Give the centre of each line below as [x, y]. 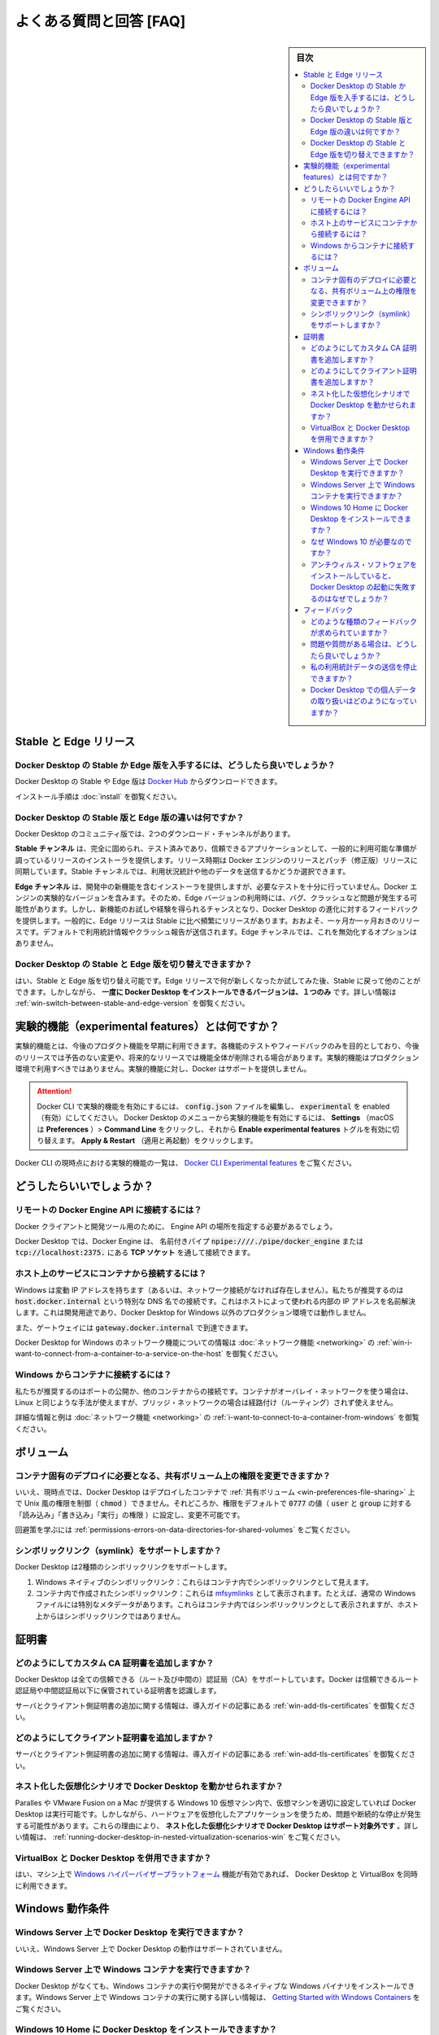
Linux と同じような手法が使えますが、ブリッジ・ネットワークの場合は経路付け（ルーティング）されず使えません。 [206, 1402]
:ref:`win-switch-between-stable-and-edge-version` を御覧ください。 [132, 1003]
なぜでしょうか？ [360, 598]
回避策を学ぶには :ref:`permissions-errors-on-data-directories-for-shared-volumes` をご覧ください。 [185, 1530]
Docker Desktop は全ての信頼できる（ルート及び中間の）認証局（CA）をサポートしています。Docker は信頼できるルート [217, 1679]
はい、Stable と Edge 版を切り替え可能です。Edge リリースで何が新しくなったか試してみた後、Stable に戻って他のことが [218, 980]
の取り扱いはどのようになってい [364, 701]
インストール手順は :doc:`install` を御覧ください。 [98, 796]
